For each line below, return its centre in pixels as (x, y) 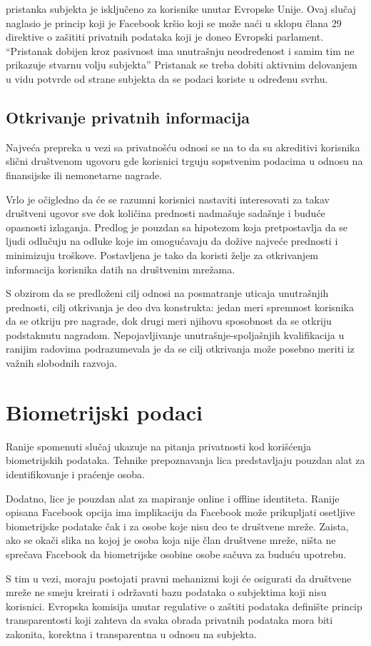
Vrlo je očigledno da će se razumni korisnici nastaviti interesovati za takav (168, 199)
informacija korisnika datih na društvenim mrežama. (121, 269)
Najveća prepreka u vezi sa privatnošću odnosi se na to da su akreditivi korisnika (183, 147)
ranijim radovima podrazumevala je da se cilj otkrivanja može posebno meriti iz (180, 349)
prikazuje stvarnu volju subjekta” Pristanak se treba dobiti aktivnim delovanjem (182, 65)
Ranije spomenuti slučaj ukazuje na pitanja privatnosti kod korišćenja (159, 446)
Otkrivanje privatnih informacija (128, 117)
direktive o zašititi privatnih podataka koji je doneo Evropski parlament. (165, 37)
